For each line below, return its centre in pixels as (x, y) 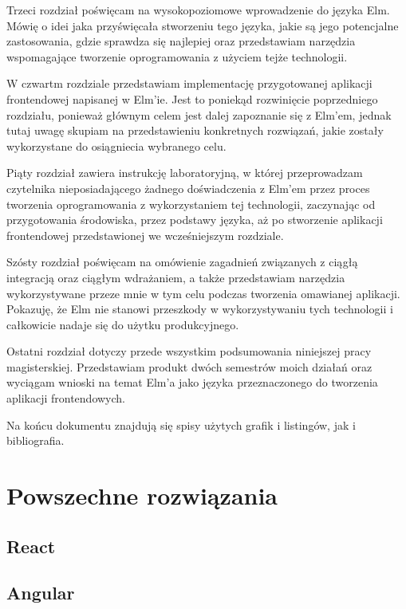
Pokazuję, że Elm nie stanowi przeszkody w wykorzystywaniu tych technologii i (200, 309)
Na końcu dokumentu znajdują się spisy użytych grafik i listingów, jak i (181, 424)
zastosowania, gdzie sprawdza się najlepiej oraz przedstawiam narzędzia (181, 41)
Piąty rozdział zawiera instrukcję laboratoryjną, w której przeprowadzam (185, 173)
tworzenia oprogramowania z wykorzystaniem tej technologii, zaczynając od (191, 204)
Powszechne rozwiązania (142, 495)
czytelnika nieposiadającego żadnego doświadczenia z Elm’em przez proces (188, 188)
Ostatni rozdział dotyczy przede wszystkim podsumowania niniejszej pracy (189, 351)
